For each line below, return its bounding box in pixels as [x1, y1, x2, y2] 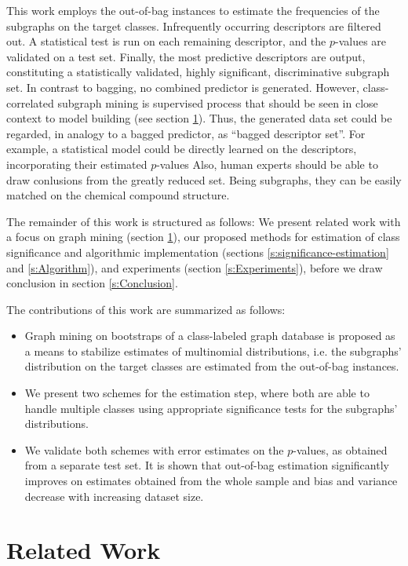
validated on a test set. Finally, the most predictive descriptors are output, [6, 48, 366, 64]
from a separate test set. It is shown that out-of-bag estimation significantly [24, 457, 389, 473]
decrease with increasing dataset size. [24, 487, 204, 504]
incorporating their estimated [6, 155, 148, 172]
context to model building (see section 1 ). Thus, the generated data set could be [6, 110, 392, 126]
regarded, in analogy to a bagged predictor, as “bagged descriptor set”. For [6, 125, 366, 141]
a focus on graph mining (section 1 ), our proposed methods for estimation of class [6, 228, 400, 245]
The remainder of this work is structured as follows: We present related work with [6, 213, 401, 229]
